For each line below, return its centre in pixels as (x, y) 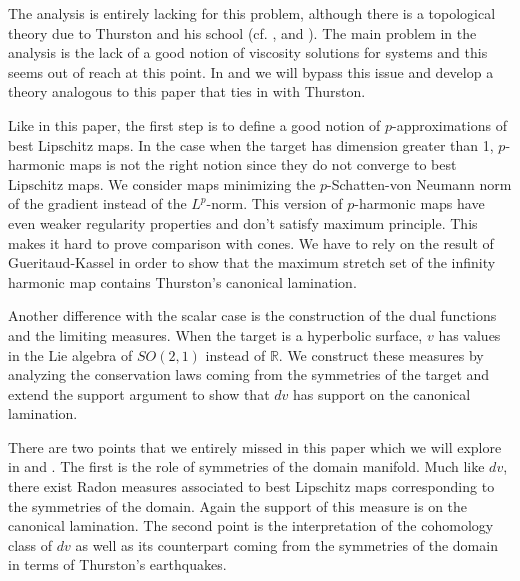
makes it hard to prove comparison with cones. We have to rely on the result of (251, 242)
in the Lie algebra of (70, 354)
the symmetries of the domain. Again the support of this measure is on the (238, 505)
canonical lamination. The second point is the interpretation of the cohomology (251, 525)
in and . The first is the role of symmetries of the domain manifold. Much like (246, 466)
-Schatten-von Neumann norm (419, 183)
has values (469, 334)
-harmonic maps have (419, 203)
